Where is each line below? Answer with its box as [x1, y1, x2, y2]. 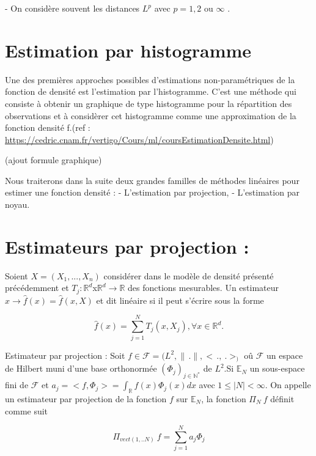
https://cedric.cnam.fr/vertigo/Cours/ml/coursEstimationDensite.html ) [5, 133, 274, 145]
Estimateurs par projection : [5, 234, 249, 259]
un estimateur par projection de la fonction [5, 392, 167, 405]
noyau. [5, 198, 30, 211]
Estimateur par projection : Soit [5, 348, 125, 361]
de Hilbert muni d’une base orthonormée [5, 362, 157, 375]
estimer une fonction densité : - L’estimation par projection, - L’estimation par [5, 186, 299, 199]
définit [270, 392, 295, 405]
